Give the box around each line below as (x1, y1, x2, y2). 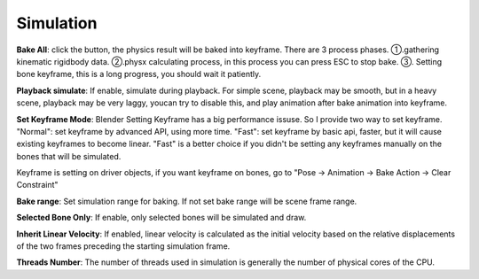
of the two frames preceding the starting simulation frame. (16, 241, 231, 252)
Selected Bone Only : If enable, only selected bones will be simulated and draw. (16, 213, 307, 223)
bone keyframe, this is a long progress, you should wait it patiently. (16, 69, 262, 80)
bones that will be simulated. (16, 151, 122, 161)
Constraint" (16, 180, 59, 190)
